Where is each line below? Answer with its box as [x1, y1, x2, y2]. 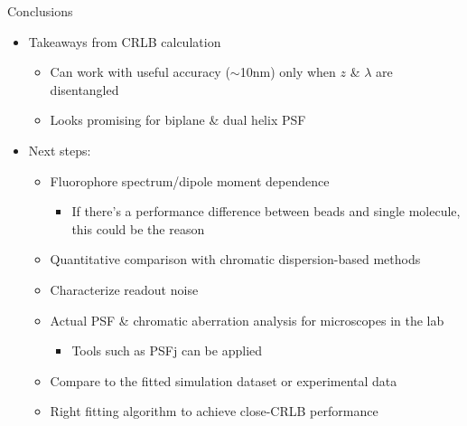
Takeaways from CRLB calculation [28, 32, 221, 51]
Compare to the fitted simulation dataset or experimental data [50, 371, 397, 390]
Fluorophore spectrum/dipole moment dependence [50, 171, 330, 190]
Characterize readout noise [50, 279, 199, 298]
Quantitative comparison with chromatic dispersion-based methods [50, 250, 421, 269]
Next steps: [28, 140, 91, 159]
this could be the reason [71, 219, 205, 238]
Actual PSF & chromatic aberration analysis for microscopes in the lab [50, 310, 444, 329]
